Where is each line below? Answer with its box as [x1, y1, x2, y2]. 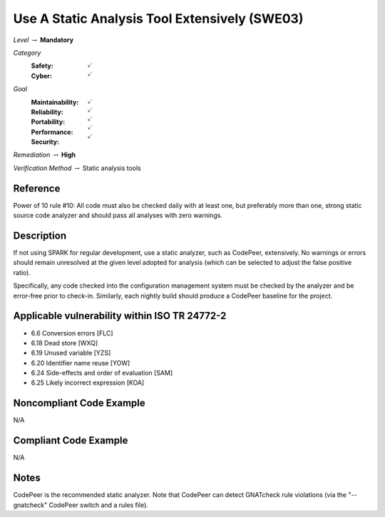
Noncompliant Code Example [13, 397, 145, 409]
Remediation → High [13, 150, 76, 160]
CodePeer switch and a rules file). [48, 501, 149, 509]
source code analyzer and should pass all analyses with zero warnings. [13, 211, 222, 220]
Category [13, 48, 41, 57]
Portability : [31, 117, 66, 126]
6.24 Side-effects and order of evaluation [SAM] [31, 369, 173, 377]
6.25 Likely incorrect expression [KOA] [31, 378, 145, 387]
